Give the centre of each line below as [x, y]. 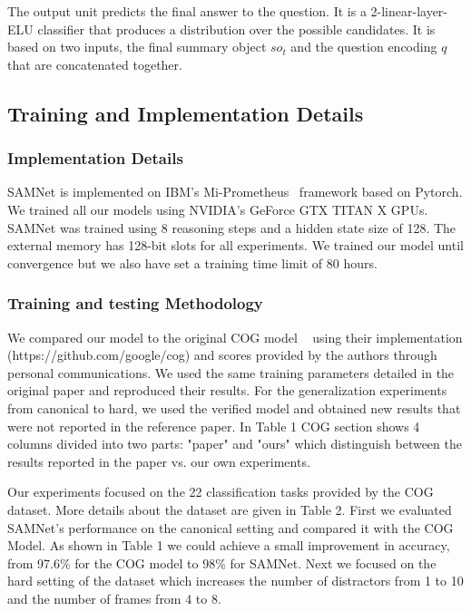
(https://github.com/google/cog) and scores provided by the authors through [222, 355]
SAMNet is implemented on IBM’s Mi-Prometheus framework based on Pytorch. [235, 192]
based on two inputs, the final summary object [137, 47]
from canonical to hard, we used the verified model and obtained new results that [234, 407]
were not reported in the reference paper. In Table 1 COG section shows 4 [214, 426]
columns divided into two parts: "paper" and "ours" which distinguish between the [235, 444]
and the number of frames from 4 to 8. [114, 598]
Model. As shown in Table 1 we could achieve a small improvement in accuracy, [229, 545]
